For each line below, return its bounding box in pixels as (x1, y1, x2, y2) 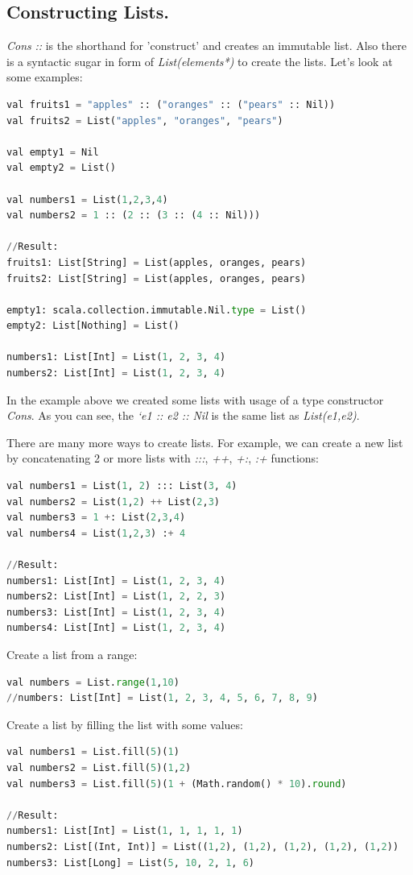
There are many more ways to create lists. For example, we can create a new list (6, 433, 403, 450)
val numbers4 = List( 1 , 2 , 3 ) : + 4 (6, 527, 186, 539)
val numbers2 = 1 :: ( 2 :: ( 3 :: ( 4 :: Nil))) (6, 209, 261, 222)
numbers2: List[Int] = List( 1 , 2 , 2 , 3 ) (6, 591, 226, 603)
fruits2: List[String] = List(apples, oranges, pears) (6, 272, 307, 284)
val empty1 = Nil (6, 146, 99, 158)
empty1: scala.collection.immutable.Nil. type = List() (6, 304, 307, 316)
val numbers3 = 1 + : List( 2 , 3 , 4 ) (6, 512, 186, 524)
